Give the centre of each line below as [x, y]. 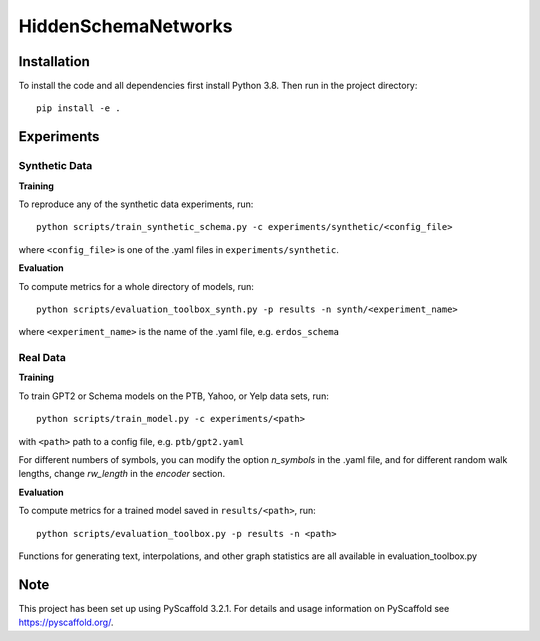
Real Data [42, 358]
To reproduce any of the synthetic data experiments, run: [136, 204]
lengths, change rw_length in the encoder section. [121, 474]
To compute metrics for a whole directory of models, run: [136, 286]
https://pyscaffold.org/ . [66, 622]
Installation [54, 61]
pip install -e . [78, 108]
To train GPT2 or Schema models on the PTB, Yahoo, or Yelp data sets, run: [173, 396]
